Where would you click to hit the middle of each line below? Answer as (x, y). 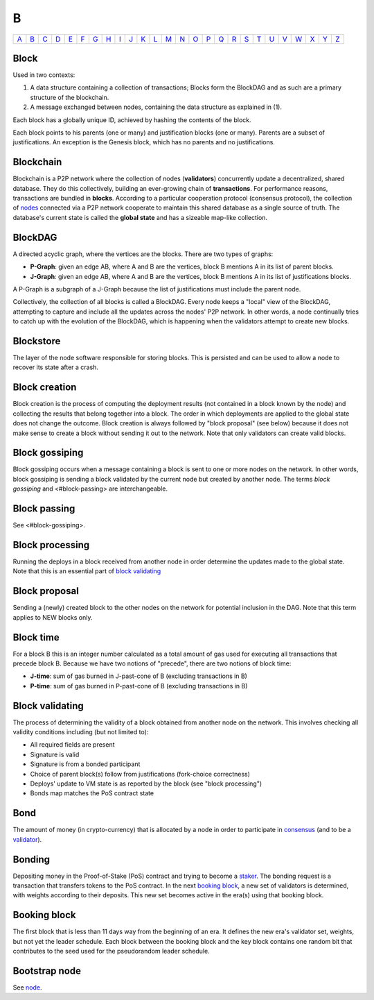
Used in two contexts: (44, 75)
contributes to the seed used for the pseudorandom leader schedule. (112, 951)
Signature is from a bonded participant (85, 764)
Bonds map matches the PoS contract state (92, 793)
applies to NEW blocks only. (53, 617)
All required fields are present (72, 745)
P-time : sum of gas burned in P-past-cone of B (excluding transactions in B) (139, 686)
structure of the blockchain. (70, 97)
